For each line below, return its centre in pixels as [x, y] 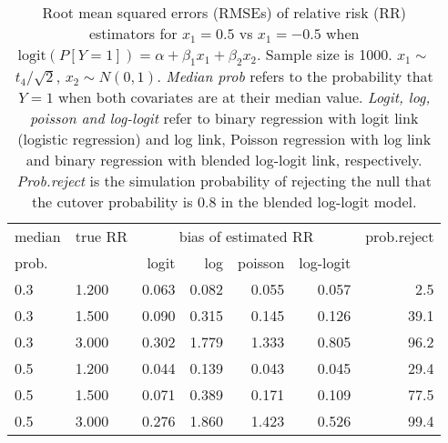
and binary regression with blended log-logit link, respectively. [224, 160]
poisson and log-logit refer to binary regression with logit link [224, 118]
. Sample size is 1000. [325, 54]
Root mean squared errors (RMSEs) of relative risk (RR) [224, 12]
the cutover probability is [112, 202]
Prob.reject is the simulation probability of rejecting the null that [224, 181]
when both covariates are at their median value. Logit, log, [244, 97]
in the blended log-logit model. [319, 202]
